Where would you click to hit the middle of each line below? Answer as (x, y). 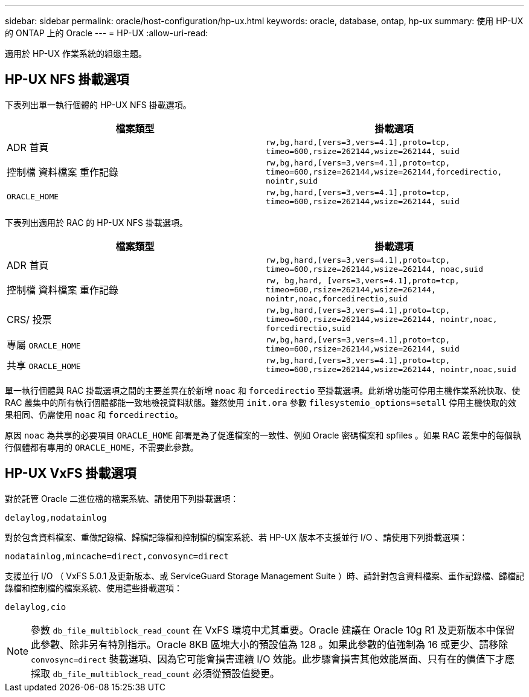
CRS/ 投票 (29, 320)
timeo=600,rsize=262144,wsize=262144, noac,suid (375, 269)
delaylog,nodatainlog (56, 517)
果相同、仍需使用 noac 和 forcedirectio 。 (94, 414)
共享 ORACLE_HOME (44, 365)
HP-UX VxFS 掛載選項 (71, 474)
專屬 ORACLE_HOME (44, 345)
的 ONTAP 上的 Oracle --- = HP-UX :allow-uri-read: (107, 33)
